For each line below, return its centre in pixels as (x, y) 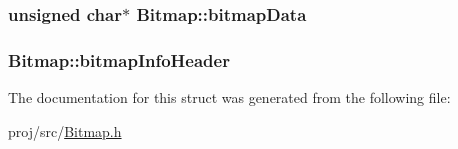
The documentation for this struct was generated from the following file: (229, 97)
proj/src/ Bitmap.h (65, 130)
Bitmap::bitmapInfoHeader (119, 59)
